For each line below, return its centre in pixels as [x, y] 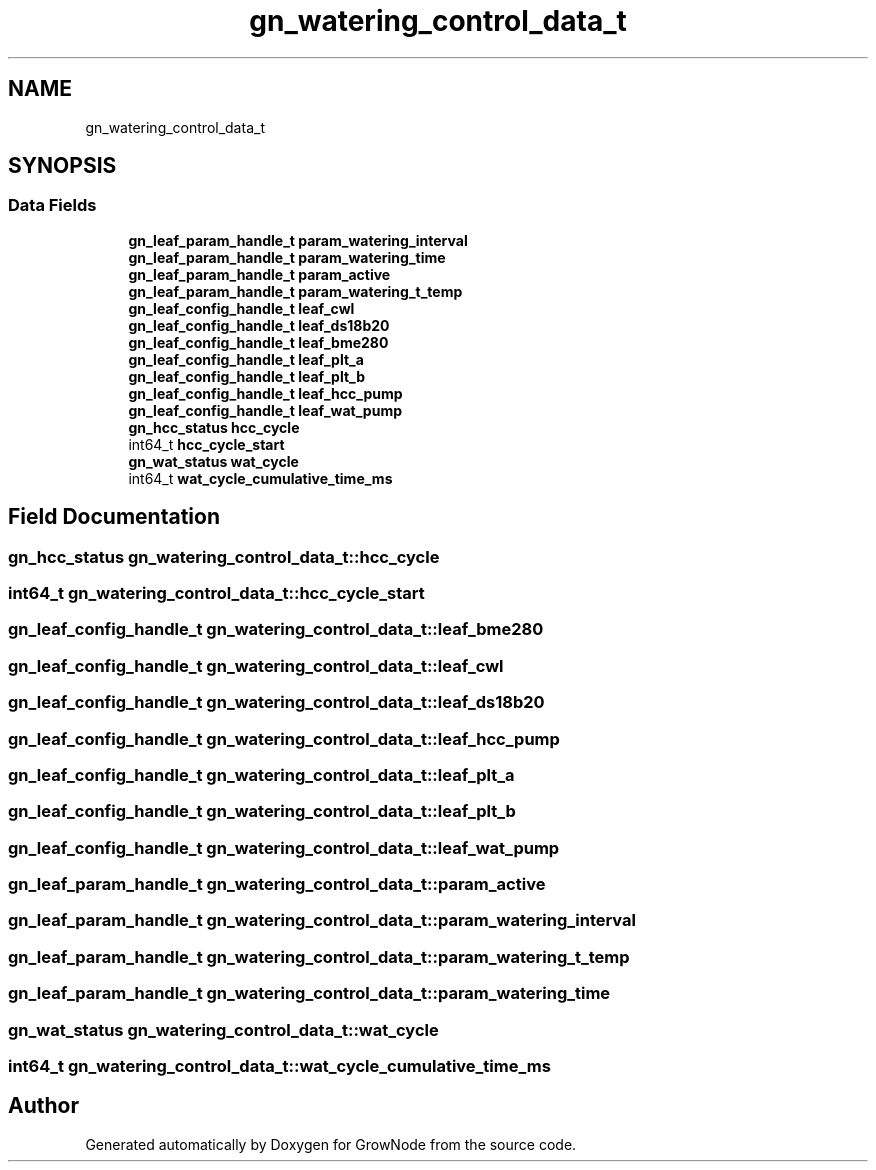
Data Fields [52, 205]
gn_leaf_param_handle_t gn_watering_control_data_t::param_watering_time [309, 993]
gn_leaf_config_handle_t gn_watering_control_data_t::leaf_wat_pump [284, 847]
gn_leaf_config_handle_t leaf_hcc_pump [265, 393]
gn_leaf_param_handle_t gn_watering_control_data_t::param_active [277, 884]
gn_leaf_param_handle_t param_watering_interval [298, 240]
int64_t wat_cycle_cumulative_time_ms [260, 478]
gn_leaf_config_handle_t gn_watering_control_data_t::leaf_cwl [256, 665]
